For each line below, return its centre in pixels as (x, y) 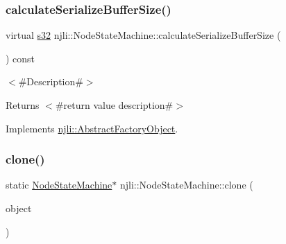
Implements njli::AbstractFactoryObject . (92, 128)
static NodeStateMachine (59, 185)
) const (20, 58)
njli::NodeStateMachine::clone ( (186, 185)
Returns (23, 105)
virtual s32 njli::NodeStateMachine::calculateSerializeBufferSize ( (143, 35)
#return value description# (114, 105)
